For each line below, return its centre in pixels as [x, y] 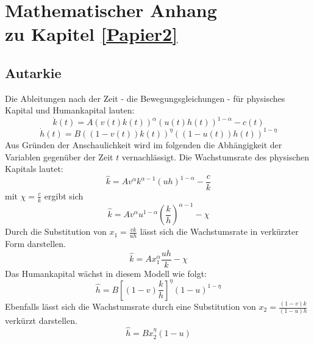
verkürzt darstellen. [41, 321]
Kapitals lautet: [34, 169]
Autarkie [33, 72]
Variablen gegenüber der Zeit [59, 156]
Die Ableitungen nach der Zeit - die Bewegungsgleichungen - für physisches [145, 98]
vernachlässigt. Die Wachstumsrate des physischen [216, 156]
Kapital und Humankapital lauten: [70, 110]
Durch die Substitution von [56, 231]
